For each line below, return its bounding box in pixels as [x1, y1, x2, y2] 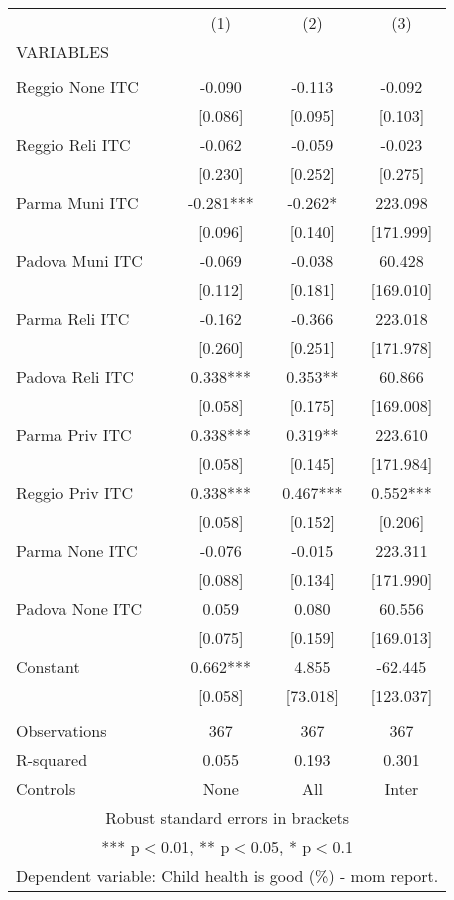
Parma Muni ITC [16, 191, 139, 214]
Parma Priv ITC [16, 423, 132, 446]
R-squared [16, 748, 88, 771]
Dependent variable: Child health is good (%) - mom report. [16, 864, 439, 887]
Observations [16, 719, 107, 742]
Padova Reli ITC [16, 365, 134, 388]
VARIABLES [16, 40, 109, 63]
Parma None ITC [16, 539, 138, 562]
